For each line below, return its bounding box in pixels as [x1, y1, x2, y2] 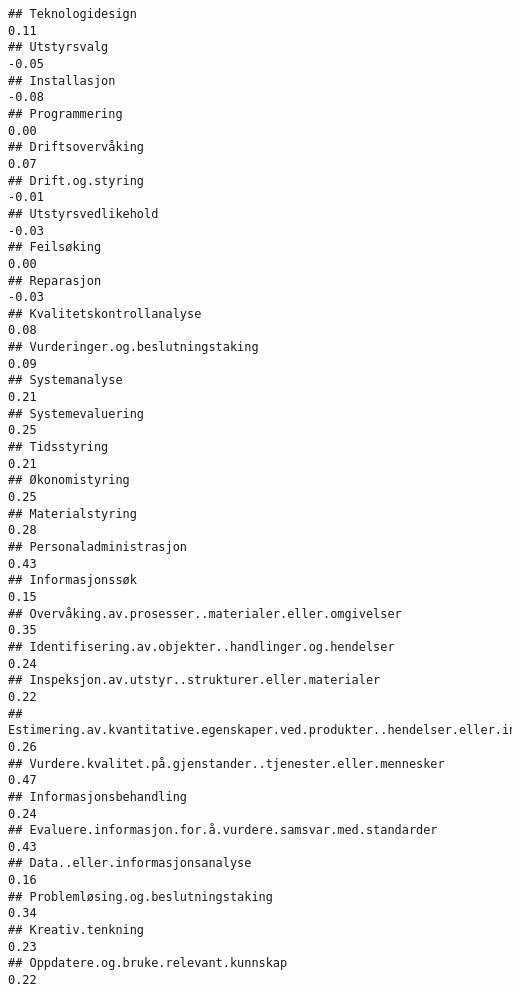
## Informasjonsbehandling [8, 789, 187, 804]
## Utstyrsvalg [8, 40, 109, 55]
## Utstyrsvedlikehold [8, 206, 159, 221]
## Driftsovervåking [8, 140, 145, 155]
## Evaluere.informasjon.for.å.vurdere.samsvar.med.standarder [8, 823, 438, 838]
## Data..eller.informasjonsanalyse [8, 856, 252, 871]
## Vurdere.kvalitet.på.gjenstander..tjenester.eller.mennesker [8, 756, 445, 771]
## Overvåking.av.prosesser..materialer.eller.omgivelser [8, 606, 402, 621]
